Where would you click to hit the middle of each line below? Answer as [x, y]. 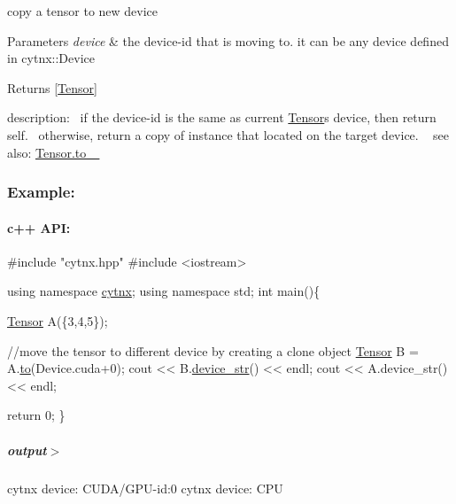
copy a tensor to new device [83, 11]
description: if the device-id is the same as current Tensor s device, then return [222, 117]
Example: [41, 192]
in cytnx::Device [51, 58]
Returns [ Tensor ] [52, 87]
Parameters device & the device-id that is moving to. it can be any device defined [228, 40]
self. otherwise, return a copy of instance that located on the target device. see [228, 134]
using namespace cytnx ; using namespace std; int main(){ [164, 291]
